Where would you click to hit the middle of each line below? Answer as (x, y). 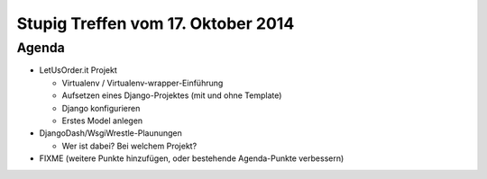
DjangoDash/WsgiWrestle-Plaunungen (110, 133)
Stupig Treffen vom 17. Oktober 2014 (156, 23)
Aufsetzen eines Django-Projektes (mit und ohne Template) (172, 95)
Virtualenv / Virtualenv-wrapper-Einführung (142, 83)
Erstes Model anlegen (102, 121)
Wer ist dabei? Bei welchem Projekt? (129, 146)
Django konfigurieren (101, 108)
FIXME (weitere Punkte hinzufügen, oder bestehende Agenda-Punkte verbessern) (192, 158)
